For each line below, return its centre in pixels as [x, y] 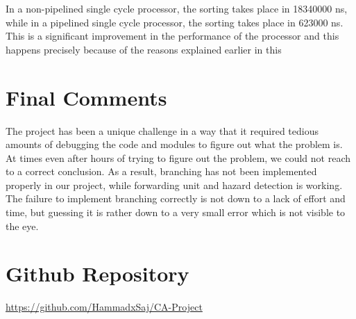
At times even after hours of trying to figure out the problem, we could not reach [178, 157]
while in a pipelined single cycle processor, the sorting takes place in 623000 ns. [175, 22]
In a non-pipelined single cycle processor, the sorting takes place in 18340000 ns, [177, 8]
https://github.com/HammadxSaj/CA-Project [104, 307]
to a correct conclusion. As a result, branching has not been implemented [161, 171]
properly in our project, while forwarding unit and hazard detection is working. [174, 185]
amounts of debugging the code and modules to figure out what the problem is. [174, 144]
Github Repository [98, 273]
